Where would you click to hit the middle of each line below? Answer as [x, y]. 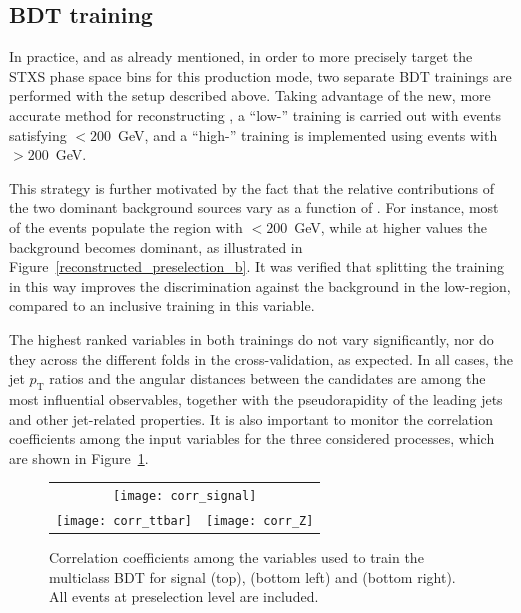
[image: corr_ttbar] [124, 520]
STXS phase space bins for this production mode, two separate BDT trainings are [260, 75]
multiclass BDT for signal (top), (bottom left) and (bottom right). [252, 576]
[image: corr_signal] [185, 496]
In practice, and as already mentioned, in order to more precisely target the [241, 56]
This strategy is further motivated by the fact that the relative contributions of [252, 187]
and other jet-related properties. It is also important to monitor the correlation [251, 418]
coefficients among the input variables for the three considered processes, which [252, 438]
